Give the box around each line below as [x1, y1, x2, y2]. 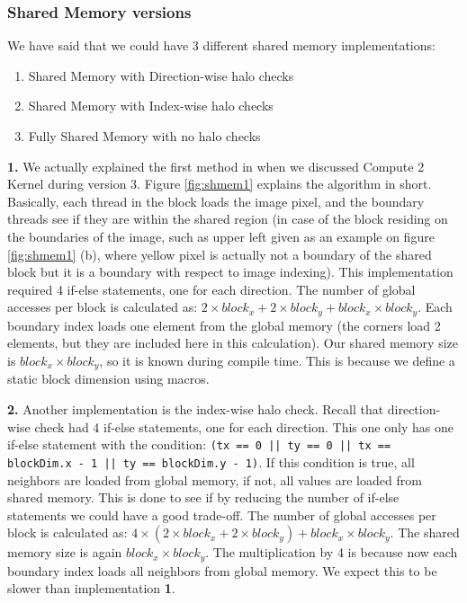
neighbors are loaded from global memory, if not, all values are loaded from [7, 470, 422, 489]
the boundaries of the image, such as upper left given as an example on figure [7, 226, 435, 245]
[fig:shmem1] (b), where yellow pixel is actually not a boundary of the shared [7, 244, 432, 263]
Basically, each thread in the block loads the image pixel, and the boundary [7, 191, 425, 210]
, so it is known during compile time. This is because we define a [99, 350, 455, 369]
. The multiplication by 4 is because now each [205, 543, 458, 562]
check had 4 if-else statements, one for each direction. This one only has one [34, 417, 454, 436]
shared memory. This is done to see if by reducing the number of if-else [7, 488, 400, 507]
